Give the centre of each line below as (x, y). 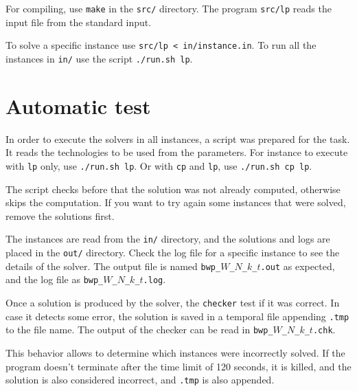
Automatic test (78, 105)
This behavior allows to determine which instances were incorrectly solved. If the (175, 352)
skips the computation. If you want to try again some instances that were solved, (176, 202)
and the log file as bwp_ (55, 279)
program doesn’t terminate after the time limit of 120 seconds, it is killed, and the (178, 366)
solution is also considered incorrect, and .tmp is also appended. (140, 380)
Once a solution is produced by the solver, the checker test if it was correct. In (173, 302)
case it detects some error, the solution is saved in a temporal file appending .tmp (177, 316)
